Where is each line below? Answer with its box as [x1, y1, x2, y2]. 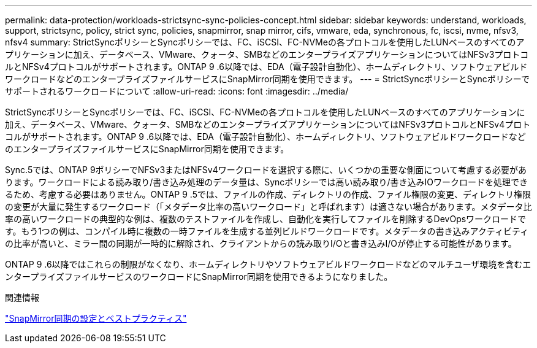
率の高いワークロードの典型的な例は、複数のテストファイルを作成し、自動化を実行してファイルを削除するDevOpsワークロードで [5, 214, 527, 224]
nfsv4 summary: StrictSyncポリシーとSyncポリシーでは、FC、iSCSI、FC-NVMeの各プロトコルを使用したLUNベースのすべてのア [5, 37, 525, 47]
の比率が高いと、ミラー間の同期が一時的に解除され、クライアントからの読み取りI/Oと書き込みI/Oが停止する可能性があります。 [5, 238, 517, 249]
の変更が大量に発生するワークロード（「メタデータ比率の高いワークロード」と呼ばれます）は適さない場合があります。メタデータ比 [5, 201, 532, 212]
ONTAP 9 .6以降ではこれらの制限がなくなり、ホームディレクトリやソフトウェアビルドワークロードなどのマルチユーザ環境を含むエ [5, 259, 531, 269]
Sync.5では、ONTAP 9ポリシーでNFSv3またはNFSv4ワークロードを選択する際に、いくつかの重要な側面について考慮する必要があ [5, 164, 527, 175]
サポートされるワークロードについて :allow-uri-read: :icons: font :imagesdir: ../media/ [5, 86, 349, 96]
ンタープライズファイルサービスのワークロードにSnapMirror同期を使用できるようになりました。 [5, 271, 393, 282]
